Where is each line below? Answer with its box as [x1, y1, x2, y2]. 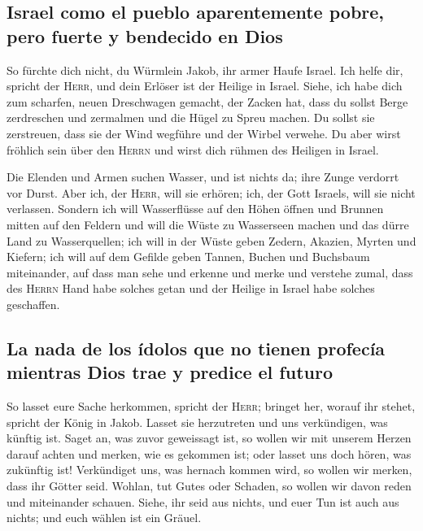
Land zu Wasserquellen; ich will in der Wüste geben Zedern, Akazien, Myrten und [7, 232, 416, 249]
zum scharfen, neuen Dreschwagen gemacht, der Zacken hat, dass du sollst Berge [7, 93, 408, 110]
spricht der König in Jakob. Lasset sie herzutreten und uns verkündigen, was [7, 413, 388, 430]
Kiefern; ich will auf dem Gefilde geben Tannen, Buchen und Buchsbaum [7, 248, 370, 265]
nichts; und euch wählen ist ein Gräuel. [7, 509, 202, 526]
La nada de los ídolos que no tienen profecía [7, 335, 386, 360]
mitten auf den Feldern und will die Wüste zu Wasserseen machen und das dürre [7, 215, 409, 233]
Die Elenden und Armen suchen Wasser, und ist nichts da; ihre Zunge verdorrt [7, 168, 399, 185]
